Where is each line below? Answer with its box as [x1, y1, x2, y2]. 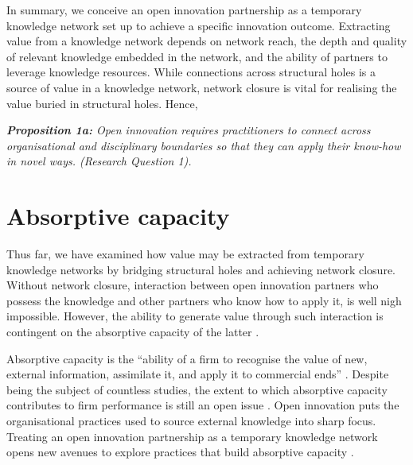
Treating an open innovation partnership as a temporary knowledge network [6, 428, 378, 444]
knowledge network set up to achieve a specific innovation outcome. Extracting [6, 17, 391, 33]
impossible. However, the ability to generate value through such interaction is [6, 308, 384, 324]
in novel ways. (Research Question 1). [6, 153, 192, 169]
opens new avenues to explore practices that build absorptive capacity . [6, 444, 354, 460]
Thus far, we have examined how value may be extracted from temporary [6, 246, 364, 262]
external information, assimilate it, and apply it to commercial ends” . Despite [6, 366, 389, 382]
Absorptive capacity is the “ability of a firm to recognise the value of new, [6, 350, 368, 366]
